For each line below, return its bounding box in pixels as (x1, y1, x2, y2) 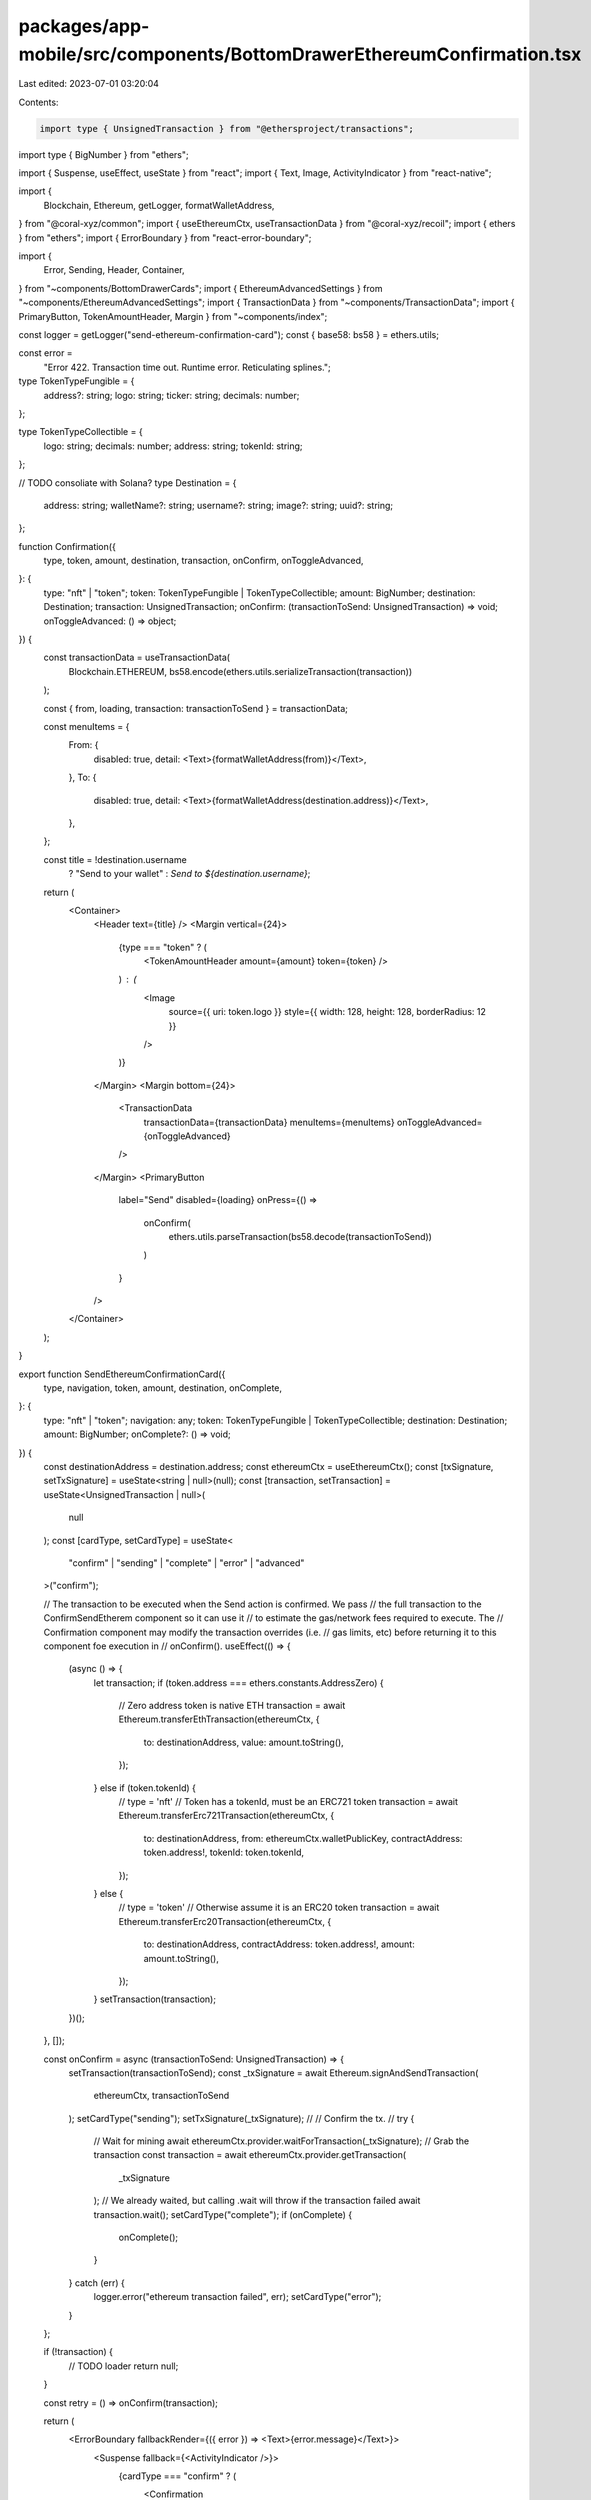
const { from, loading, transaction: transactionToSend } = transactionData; (43, 702, 349, 714)
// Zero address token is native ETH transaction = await (118, 1700, 346, 1712)
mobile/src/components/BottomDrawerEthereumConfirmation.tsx (18, 43, 582, 65)
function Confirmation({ (18, 540, 117, 552)
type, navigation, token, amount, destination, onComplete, (43, 1382, 283, 1394)
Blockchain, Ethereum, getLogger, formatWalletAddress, (43, 199, 275, 211)
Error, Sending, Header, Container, (43, 264, 185, 276)
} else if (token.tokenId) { (93, 1781, 197, 1794)
